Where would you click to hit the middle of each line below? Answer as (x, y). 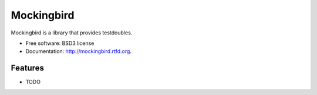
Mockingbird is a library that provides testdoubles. (72, 33)
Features (27, 68)
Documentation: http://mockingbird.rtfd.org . (79, 51)
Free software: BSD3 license (60, 43)
